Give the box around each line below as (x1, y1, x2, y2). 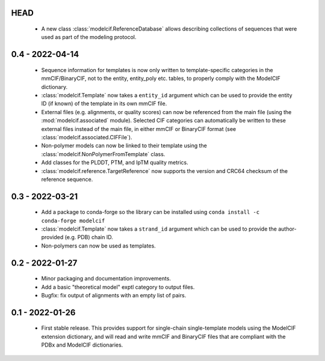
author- (277, 225, 297, 232)
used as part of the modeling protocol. (41, 34, 137, 41)
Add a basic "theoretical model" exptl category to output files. (41, 283, 195, 291)
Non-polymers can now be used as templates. (41, 242, 156, 249)
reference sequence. (41, 175, 93, 183)
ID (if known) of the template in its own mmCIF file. (41, 100, 167, 108)
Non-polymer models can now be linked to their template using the (41, 142, 207, 150)
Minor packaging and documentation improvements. (41, 275, 172, 282)
